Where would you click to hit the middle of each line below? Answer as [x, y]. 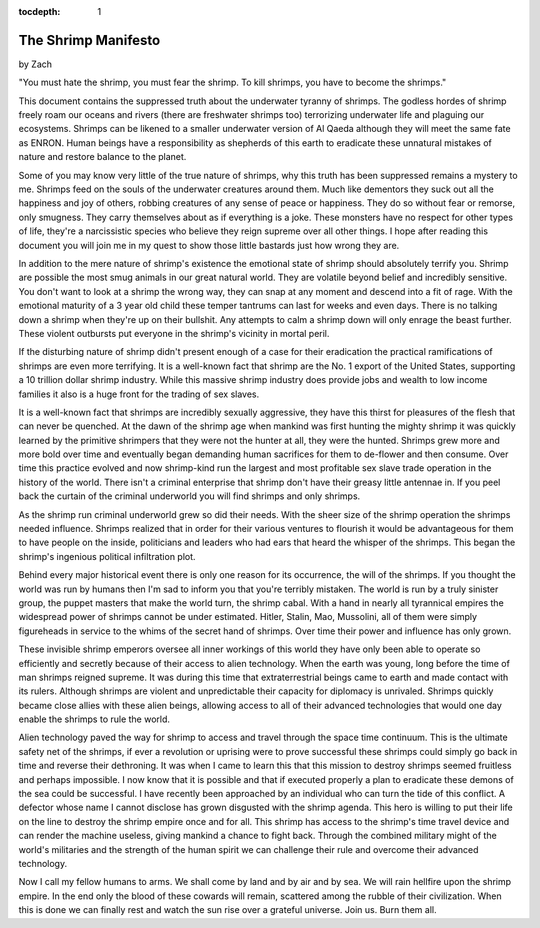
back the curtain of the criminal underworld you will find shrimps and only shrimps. [189, 496]
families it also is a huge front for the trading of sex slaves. [139, 394]
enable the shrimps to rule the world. [94, 719]
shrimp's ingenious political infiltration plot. [107, 556]
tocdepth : [39, 11]
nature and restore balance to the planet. [102, 157]
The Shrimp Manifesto [89, 40]
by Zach [35, 64]
